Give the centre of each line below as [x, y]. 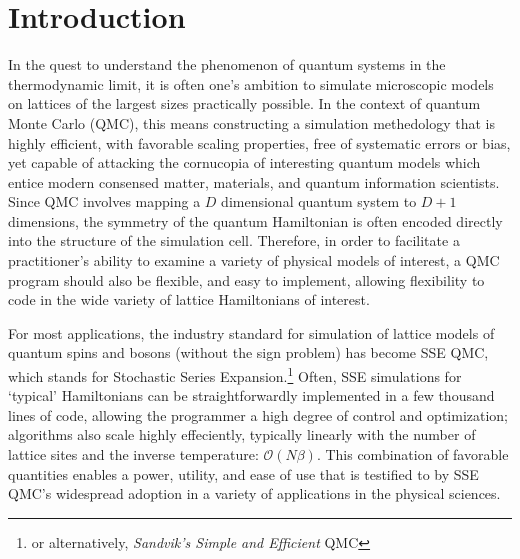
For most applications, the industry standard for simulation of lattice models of [251, 332]
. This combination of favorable [412, 454]
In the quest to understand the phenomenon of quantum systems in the [227, 64]
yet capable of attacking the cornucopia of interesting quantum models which [244, 162]
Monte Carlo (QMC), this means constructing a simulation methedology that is [251, 122]
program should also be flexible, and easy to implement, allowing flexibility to [246, 279]
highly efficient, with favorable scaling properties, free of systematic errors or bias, [259, 142]
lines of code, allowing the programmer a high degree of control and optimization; [258, 414]
